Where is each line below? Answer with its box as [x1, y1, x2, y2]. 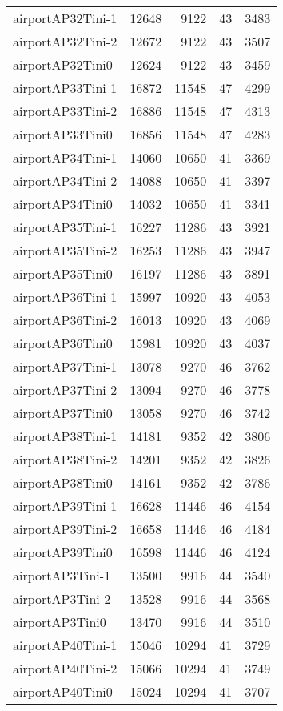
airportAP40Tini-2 [13, 659, 118, 677]
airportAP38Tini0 [13, 473, 113, 492]
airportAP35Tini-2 [13, 241, 118, 259]
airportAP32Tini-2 [13, 32, 118, 50]
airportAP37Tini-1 [13, 357, 118, 376]
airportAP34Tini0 [13, 195, 113, 213]
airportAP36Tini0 [13, 334, 113, 352]
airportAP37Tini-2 [13, 380, 118, 399]
